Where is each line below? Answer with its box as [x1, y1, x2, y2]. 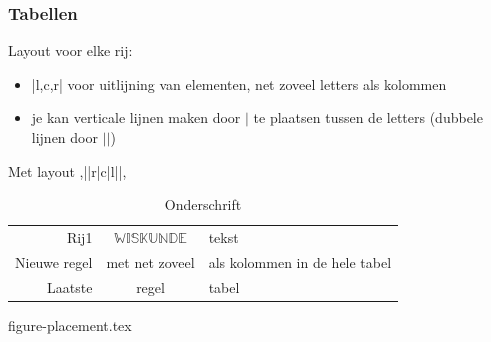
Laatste [47, 276, 93, 297]
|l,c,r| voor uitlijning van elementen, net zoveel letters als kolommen [31, 73, 447, 94]
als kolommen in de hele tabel [208, 251, 392, 272]
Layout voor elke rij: [8, 40, 133, 61]
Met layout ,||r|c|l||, [8, 160, 127, 181]
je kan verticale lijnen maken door [31, 107, 241, 128]
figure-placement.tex [8, 314, 132, 335]
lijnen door [31, 127, 98, 147]
